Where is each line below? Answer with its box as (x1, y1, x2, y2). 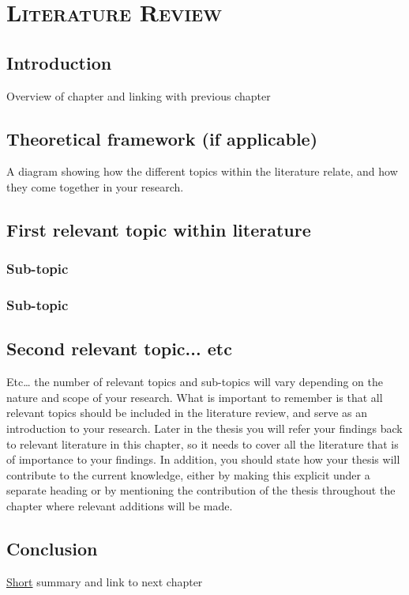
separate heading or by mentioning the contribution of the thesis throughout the (6, 482, 396, 498)
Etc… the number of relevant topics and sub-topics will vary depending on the (6, 373, 383, 390)
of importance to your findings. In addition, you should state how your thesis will (6, 451, 400, 468)
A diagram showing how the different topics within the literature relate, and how (6, 163, 398, 180)
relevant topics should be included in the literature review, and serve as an (6, 404, 368, 421)
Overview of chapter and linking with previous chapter (6, 87, 271, 104)
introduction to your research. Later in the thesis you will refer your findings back (6, 420, 403, 437)
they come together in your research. (6, 178, 184, 195)
